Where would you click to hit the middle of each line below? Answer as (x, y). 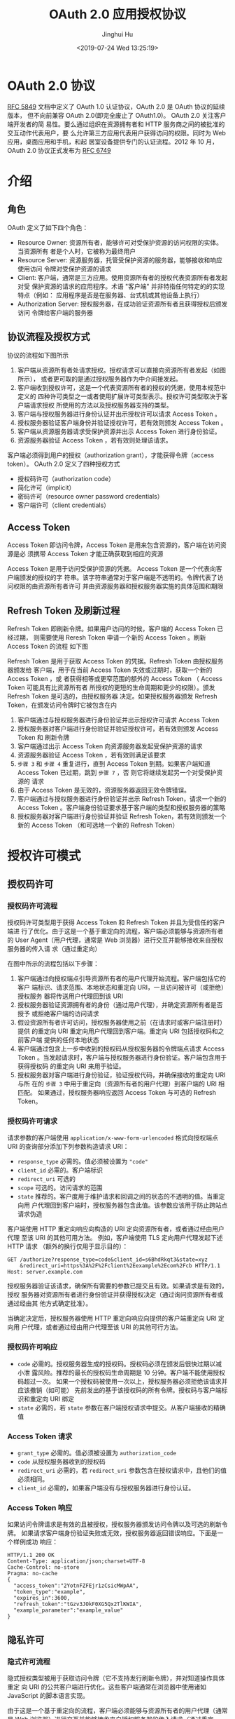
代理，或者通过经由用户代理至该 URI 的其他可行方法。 (104, 1327)
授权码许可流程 (33, 905)
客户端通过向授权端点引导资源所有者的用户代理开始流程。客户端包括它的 (121, 978)
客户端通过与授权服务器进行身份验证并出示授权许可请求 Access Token (118, 720)
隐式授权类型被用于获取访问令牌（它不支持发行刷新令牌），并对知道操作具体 (116, 1678)
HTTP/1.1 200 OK (31, 1555)
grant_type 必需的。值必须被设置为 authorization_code (97, 1452)
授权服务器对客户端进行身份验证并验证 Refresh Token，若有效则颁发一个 (122, 816)
